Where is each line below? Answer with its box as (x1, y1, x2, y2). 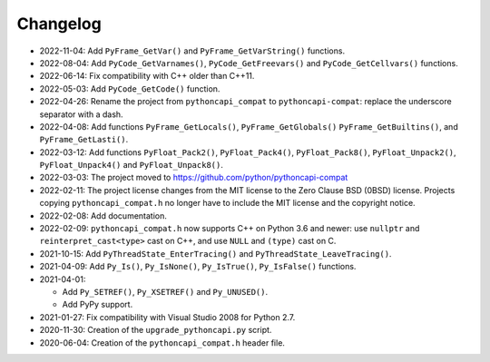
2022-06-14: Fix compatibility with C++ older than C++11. (39, 71, 255, 82)
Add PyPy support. (62, 299, 133, 310)
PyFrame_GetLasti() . (39, 134, 129, 145)
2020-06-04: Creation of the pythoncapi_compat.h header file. (39, 337, 286, 348)
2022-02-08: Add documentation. (39, 210, 168, 221)
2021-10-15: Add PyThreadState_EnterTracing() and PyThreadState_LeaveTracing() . (39, 248, 392, 259)
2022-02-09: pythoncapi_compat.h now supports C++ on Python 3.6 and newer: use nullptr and (39, 223, 420, 234)
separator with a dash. (39, 109, 123, 120)
